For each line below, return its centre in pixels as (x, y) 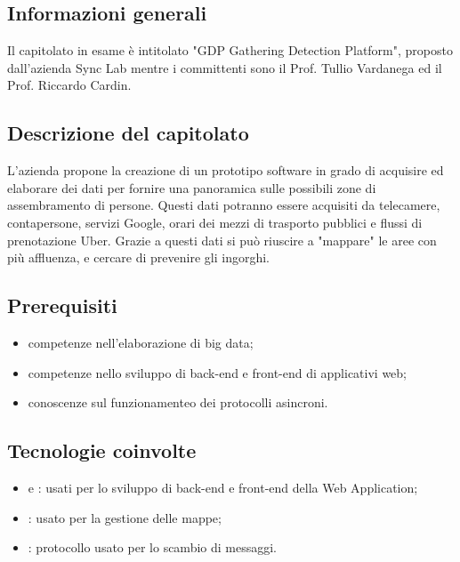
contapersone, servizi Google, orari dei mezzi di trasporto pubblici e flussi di (215, 222)
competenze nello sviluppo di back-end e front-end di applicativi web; (217, 372)
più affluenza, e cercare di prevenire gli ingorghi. (138, 257)
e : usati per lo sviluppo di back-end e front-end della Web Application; (223, 487)
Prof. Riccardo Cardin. (69, 85)
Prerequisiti (62, 305)
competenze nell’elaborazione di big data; (141, 342)
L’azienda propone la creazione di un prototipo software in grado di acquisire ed (226, 170)
